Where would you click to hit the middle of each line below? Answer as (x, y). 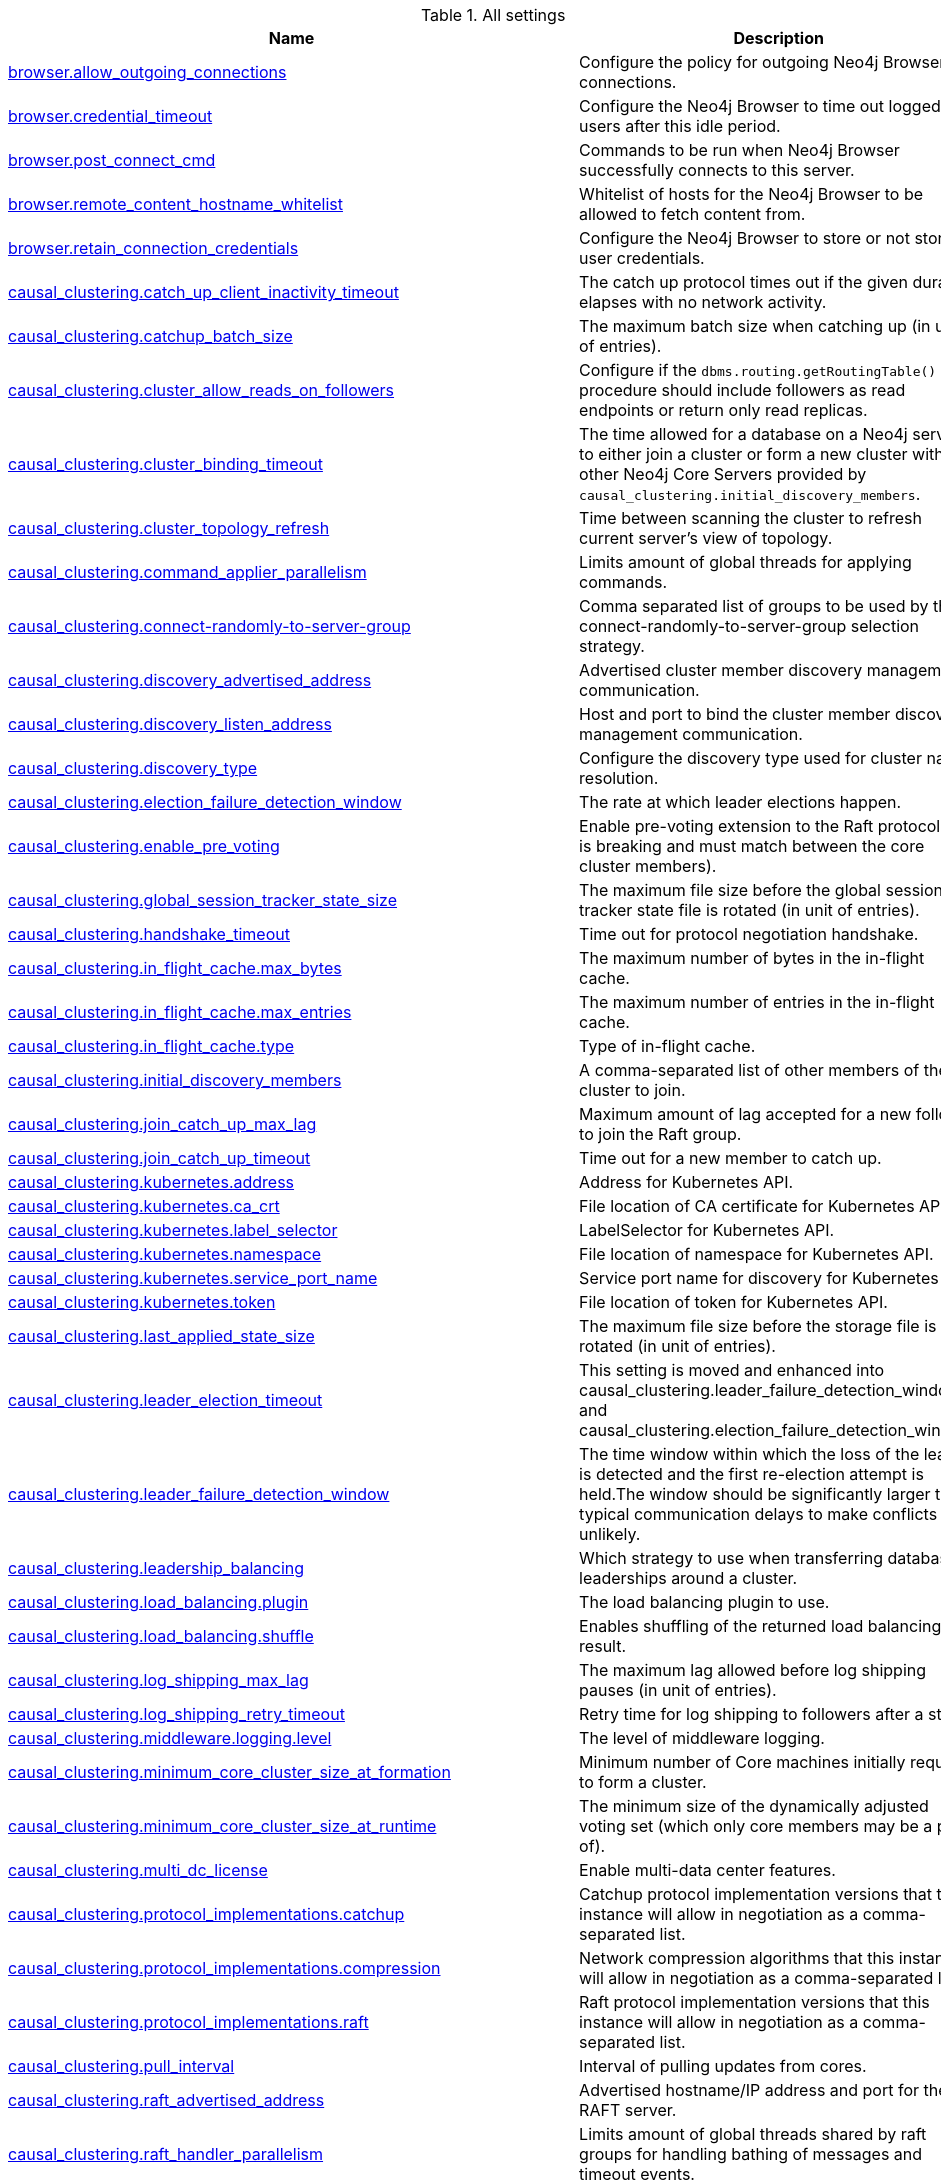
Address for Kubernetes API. (686, 1182)
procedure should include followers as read (742, 390)
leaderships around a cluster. (688, 1578)
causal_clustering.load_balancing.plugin (158, 1602)
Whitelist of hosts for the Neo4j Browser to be (751, 194)
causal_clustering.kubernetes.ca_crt (144, 1206)
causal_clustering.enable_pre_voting (144, 846)
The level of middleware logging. (702, 1738)
